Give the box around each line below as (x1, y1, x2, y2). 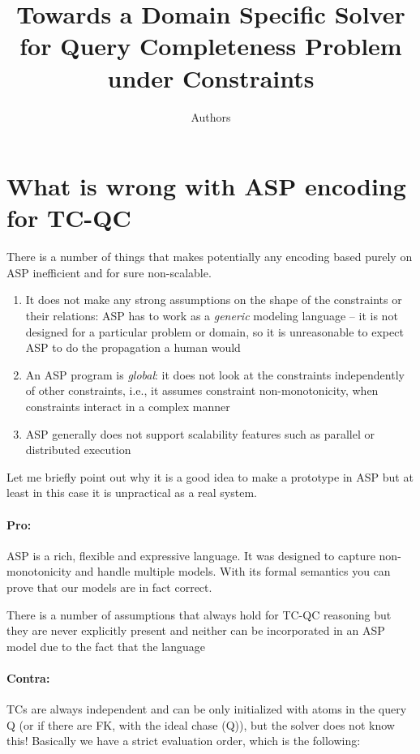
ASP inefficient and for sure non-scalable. (6, 263, 212, 281)
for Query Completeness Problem (19, 29, 402, 62)
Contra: (6, 669, 50, 686)
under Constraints (107, 61, 315, 94)
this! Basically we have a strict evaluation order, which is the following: (6, 732, 361, 749)
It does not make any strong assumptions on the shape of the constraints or (25, 291, 402, 308)
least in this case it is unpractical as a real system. (6, 484, 257, 501)
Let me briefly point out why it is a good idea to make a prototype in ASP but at (6, 468, 414, 485)
